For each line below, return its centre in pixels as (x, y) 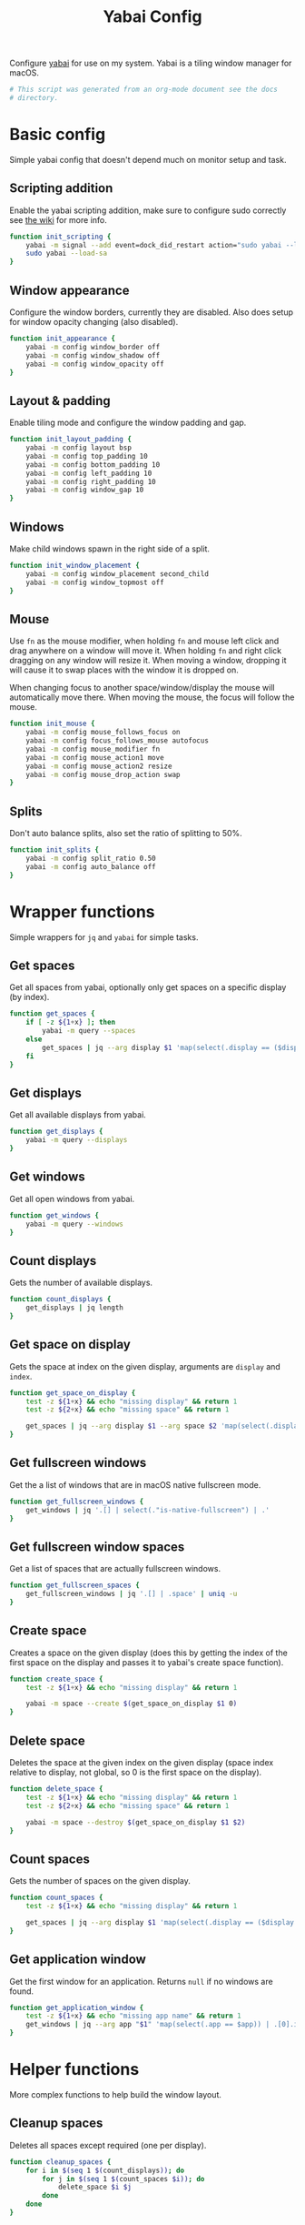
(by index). (30, 997)
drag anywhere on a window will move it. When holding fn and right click (146, 651)
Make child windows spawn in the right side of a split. (110, 549)
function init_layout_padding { (70, 440)
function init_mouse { (52, 724)
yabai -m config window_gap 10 (85, 490)
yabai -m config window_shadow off (93, 355)
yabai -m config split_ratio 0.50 (91, 858)
